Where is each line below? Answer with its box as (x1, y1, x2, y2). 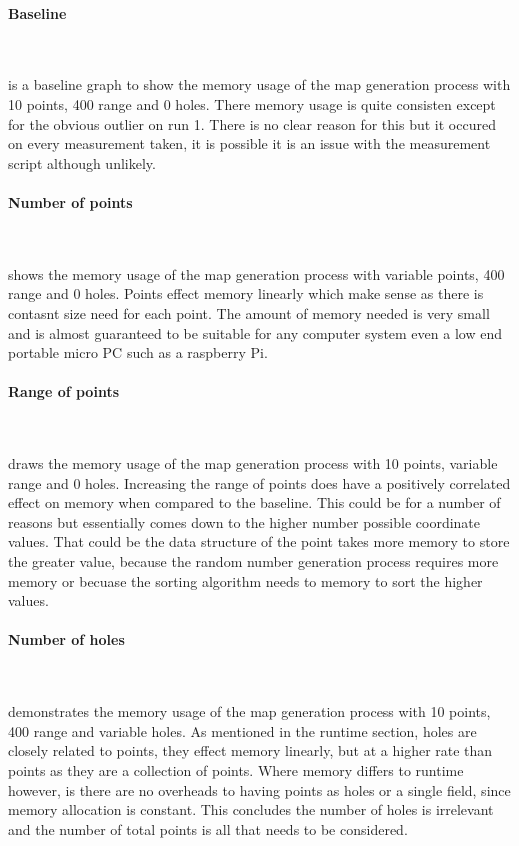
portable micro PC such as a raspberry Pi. (8, 342, 268, 363)
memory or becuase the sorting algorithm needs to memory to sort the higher (8, 570, 483, 591)
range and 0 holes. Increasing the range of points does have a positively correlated (8, 472, 511, 493)
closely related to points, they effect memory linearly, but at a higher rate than (8, 740, 493, 761)
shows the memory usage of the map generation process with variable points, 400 (8, 263, 505, 284)
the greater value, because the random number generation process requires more (8, 551, 499, 572)
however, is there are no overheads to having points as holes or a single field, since (8, 779, 511, 800)
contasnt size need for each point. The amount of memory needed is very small (8, 302, 490, 323)
